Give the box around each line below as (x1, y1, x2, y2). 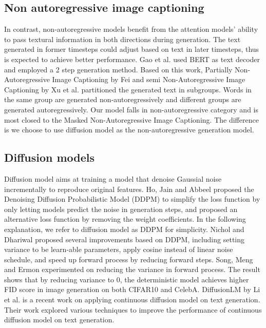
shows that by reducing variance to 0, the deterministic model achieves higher (4, 274, 249, 284)
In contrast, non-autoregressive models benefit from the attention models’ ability (4, 24, 258, 34)
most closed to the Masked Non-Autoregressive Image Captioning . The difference (4, 114, 259, 125)
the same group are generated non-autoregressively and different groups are (4, 94, 241, 105)
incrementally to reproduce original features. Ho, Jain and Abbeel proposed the (4, 183, 254, 194)
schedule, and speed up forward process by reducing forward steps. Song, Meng (4, 254, 253, 264)
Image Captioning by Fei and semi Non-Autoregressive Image (52, 74, 245, 85)
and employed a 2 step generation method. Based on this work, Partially (4, 64, 233, 74)
